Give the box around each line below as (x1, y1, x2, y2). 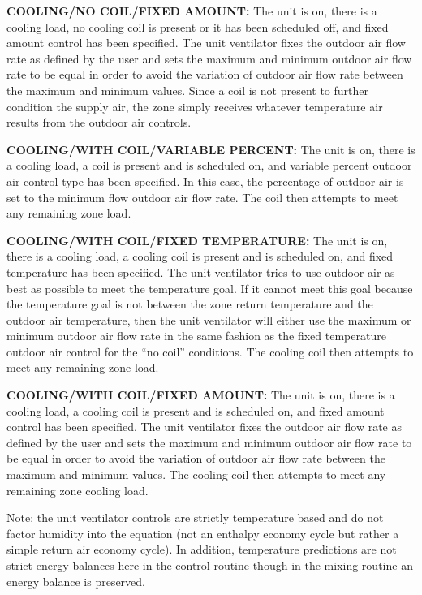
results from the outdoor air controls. (6, 114, 192, 131)
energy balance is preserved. (6, 572, 145, 589)
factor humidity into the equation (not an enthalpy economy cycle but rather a (6, 524, 399, 541)
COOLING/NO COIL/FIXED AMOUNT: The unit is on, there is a (6, 2, 377, 19)
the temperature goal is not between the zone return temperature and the (6, 295, 373, 313)
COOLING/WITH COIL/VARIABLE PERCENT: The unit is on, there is (6, 140, 416, 157)
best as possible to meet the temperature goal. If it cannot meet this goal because (6, 279, 413, 296)
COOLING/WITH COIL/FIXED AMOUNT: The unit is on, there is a (6, 386, 395, 403)
